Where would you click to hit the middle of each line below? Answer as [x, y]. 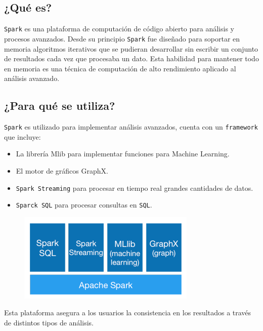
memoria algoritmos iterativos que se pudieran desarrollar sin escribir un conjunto [131, 48]
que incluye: [23, 136]
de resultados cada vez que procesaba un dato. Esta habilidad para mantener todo [131, 58]
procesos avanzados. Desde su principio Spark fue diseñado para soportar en [122, 38]
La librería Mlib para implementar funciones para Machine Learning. [123, 154]
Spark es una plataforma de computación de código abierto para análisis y [119, 29]
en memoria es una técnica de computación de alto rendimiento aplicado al [120, 68]
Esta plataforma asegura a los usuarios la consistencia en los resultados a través [128, 313]
